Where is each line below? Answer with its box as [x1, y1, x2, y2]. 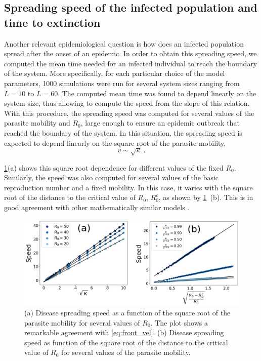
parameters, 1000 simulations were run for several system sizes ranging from [4, 77, 240, 88]
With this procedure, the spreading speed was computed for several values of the [4, 107, 254, 118]
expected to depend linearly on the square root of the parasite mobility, [4, 137, 226, 148]
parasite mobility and [4, 117, 70, 128]
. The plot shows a [150, 317, 208, 328]
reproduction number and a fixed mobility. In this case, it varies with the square [4, 182, 253, 192]
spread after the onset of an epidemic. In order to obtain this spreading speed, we [4, 48, 257, 59]
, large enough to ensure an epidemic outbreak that [80, 117, 240, 128]
